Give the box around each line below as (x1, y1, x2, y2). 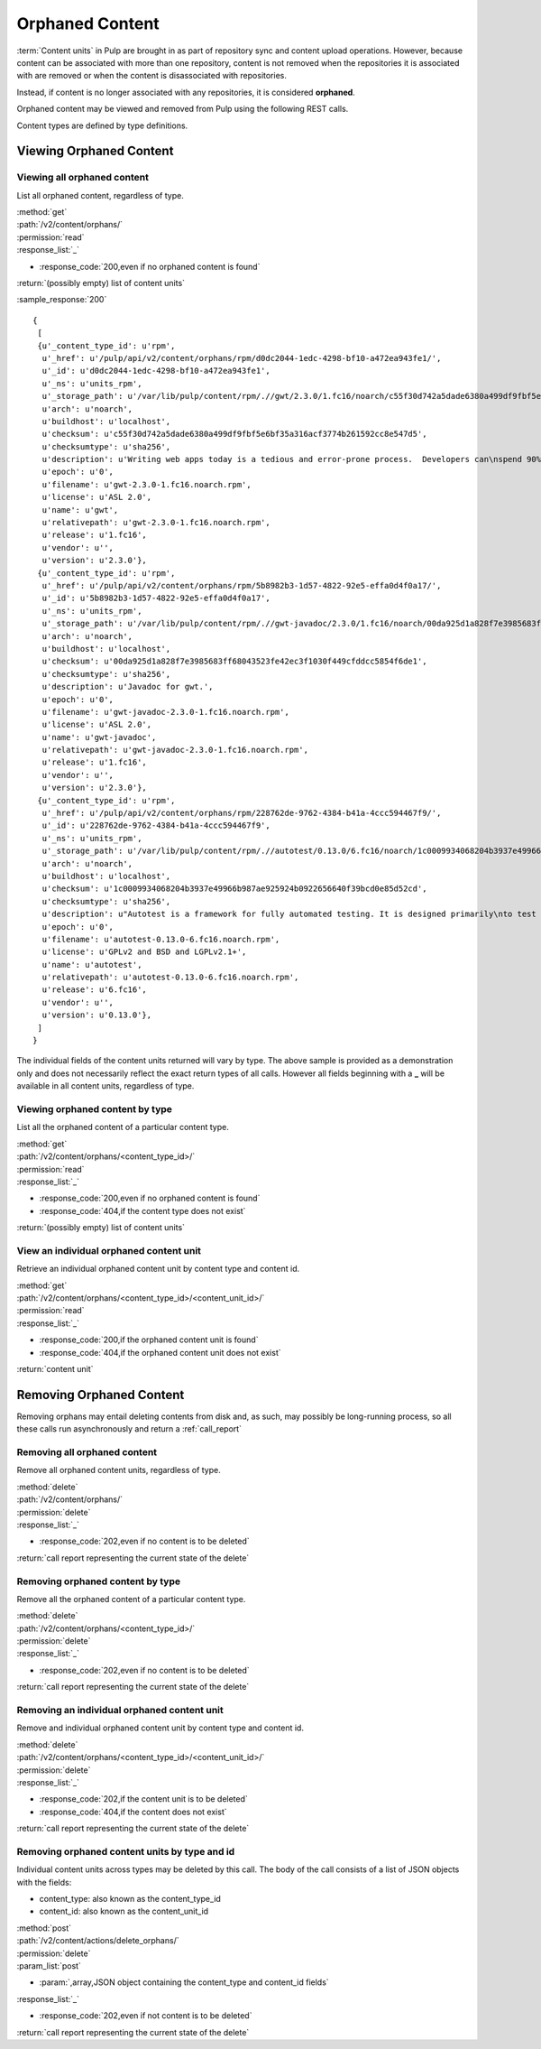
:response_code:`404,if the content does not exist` (39, 1806, 227, 1817)
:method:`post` (16, 1923, 72, 1933)
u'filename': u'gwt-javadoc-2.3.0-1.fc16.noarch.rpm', (41, 707, 290, 717)
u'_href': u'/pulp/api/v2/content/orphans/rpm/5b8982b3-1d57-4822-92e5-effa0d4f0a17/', (41, 580, 442, 590)
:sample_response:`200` (16, 294, 107, 305)
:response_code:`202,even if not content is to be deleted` (39, 2010, 252, 2021)
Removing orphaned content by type (16, 1575, 180, 1588)
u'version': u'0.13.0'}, (41, 1010, 152, 1020)
